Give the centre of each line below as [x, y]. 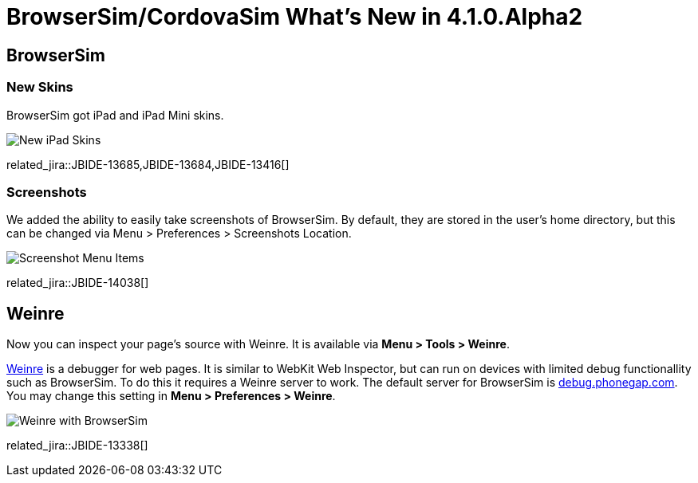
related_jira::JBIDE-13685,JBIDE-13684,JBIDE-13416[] [148, 164]
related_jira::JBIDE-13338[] [77, 446]
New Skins [40, 87]
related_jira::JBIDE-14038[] [78, 283]
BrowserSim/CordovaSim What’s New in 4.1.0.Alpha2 [295, 17]
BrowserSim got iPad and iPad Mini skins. [115, 115]
